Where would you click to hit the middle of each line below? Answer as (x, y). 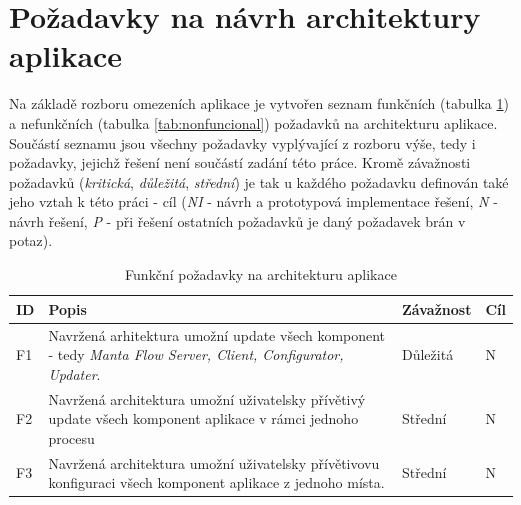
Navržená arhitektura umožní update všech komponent (217, 334)
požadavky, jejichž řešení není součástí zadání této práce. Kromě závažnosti (240, 162)
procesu (71, 437)
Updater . (74, 373)
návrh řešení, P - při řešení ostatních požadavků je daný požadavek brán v (237, 220)
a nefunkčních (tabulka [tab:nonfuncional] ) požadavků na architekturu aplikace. (253, 122)
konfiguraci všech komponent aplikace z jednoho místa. (216, 482)
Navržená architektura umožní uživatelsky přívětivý (207, 398)
